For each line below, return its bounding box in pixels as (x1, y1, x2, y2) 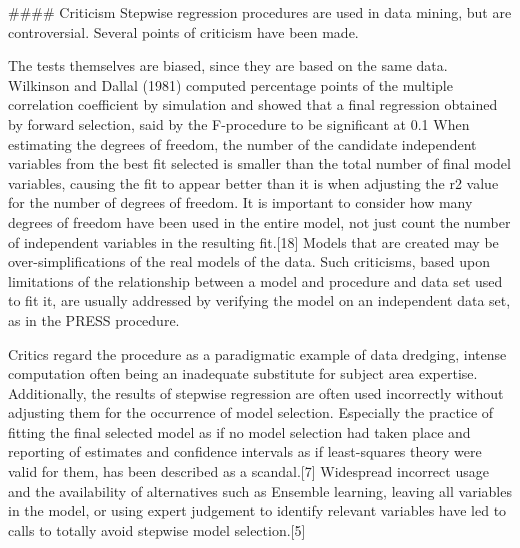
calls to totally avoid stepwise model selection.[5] (8, 519, 306, 540)
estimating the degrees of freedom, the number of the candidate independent (8, 133, 477, 154)
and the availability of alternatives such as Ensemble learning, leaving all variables (8, 480, 512, 501)
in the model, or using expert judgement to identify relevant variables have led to (8, 500, 507, 521)
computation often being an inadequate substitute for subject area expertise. (8, 363, 478, 384)
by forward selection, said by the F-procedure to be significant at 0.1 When (8, 113, 470, 134)
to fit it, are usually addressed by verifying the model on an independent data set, (8, 290, 511, 311)
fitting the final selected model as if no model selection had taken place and (8, 421, 471, 442)
